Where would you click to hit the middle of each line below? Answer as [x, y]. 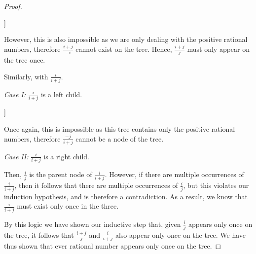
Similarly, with [26, 76]
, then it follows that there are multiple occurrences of [96, 185]
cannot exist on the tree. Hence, [124, 49]
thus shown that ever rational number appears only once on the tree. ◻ [113, 246]
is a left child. [61, 94]
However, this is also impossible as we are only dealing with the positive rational [126, 39]
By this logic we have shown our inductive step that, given [92, 224]
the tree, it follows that [39, 235]
